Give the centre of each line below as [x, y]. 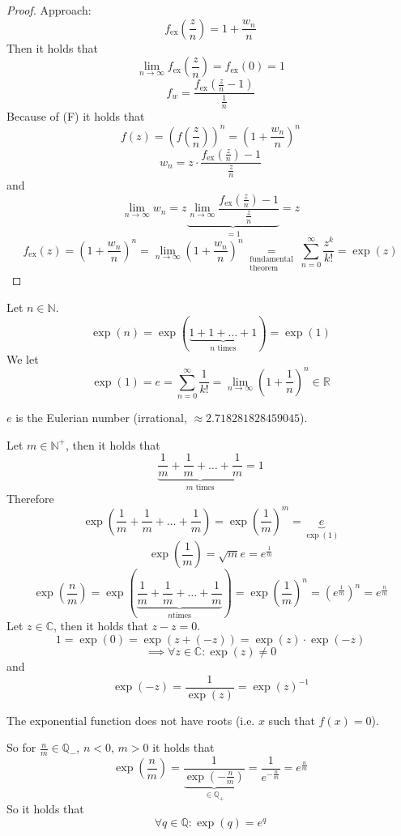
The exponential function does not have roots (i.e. [131, 720]
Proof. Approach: [49, 10]
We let [23, 358]
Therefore [30, 498]
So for [21, 747]
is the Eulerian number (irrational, [101, 417]
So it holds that [45, 809]
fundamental [271, 259]
